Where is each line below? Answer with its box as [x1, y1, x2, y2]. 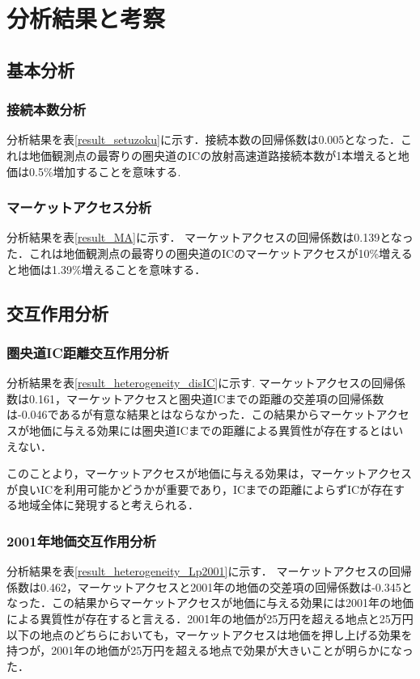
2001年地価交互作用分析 [6, 530, 156, 550]
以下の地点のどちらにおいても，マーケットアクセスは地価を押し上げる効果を [6, 626, 413, 643]
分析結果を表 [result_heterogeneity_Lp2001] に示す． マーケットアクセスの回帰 [6, 563, 412, 580]
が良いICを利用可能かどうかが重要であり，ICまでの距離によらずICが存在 [6, 480, 394, 497]
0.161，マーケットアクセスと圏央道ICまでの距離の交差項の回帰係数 [28, 390, 384, 407]
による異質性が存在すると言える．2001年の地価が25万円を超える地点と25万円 [6, 609, 414, 626]
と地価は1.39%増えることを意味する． [6, 260, 206, 277]
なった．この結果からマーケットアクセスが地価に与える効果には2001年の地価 [6, 594, 414, 611]
